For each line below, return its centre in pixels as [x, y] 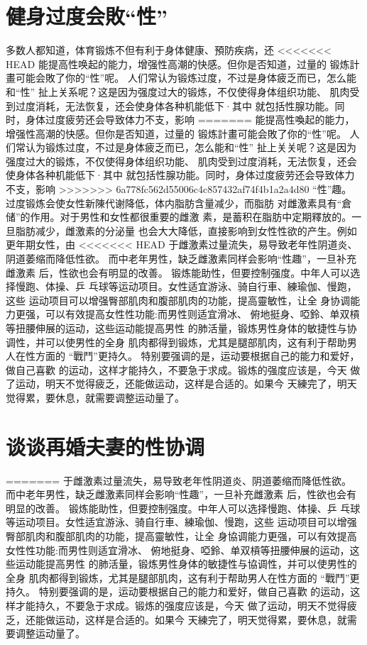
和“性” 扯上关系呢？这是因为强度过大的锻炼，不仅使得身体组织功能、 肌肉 [178, 91]
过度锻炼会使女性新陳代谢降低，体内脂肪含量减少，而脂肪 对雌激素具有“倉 [179, 203]
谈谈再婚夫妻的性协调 [105, 446]
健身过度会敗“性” [87, 16]
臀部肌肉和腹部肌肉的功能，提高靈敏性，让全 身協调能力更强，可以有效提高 [181, 536]
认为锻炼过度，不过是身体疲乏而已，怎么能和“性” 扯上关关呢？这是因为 [191, 147]
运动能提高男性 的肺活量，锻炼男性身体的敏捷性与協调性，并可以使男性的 [186, 564]
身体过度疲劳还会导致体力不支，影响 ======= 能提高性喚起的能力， [190, 120]
